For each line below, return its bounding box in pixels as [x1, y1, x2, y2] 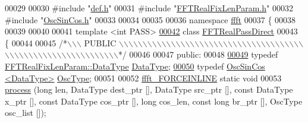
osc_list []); [5, 106, 46, 119]
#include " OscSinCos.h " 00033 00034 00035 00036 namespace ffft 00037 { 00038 [5, 13, 296, 26]
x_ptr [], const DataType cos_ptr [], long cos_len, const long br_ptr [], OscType [5, 94, 303, 107]
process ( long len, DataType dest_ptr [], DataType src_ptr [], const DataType [5, 83, 293, 96]
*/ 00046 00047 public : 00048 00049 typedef [118, 48, 278, 61]
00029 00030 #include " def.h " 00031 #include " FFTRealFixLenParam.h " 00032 [5, 2, 294, 14]
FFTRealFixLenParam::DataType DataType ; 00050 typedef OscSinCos [5, 59, 265, 72]
